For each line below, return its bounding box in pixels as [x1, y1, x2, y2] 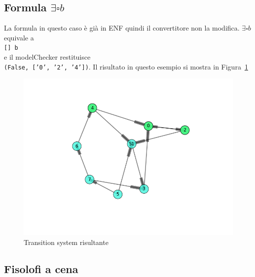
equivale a [4, 32, 34, 42]
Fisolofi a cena [4, 261, 78, 276]
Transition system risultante [24, 237, 109, 247]
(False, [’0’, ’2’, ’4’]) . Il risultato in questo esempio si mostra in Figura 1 [4, 61, 248, 71]
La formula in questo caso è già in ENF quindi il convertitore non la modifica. [4, 23, 240, 33]
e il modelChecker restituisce [4, 52, 91, 62]
